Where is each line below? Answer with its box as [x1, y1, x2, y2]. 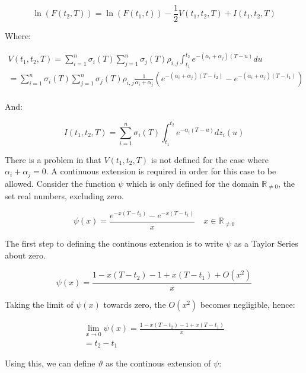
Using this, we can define [5, 357, 95, 369]
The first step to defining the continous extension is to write [5, 237, 224, 249]
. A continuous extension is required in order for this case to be [46, 165, 276, 177]
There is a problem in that [5, 153, 101, 165]
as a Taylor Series [234, 237, 298, 249]
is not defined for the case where [151, 153, 269, 165]
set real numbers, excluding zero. [5, 190, 124, 202]
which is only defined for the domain [126, 177, 259, 189]
